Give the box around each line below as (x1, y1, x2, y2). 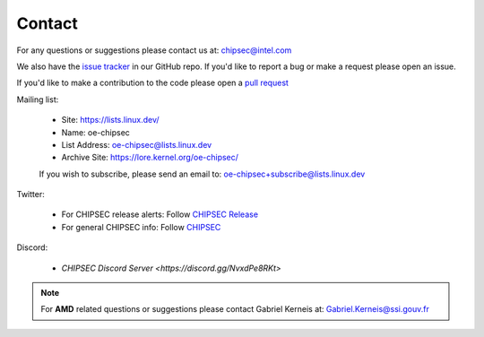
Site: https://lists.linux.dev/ (61, 115, 160, 125)
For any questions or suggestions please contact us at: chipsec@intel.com (16, 45, 292, 56)
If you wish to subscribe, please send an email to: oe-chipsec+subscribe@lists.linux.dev (39, 168, 366, 179)
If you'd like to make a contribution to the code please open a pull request (16, 77, 289, 89)
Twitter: (16, 189, 45, 200)
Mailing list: (16, 94, 59, 105)
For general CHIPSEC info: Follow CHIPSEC (61, 221, 221, 232)
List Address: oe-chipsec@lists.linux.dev (61, 139, 212, 150)
